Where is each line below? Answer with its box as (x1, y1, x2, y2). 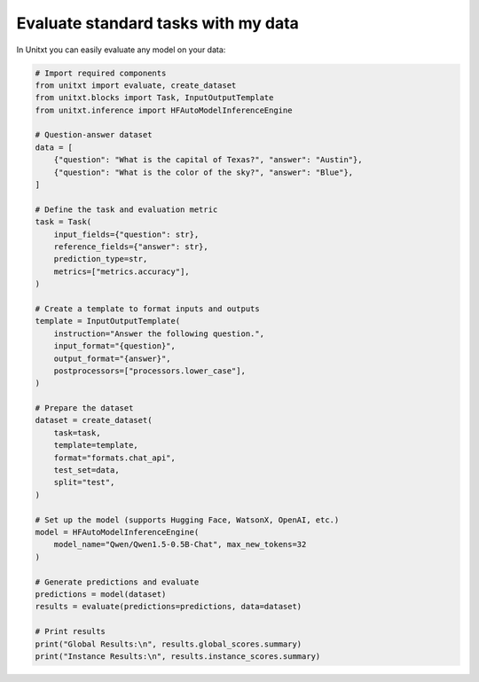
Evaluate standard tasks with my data (16, 13, 299, 33)
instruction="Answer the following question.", (53, 328, 265, 339)
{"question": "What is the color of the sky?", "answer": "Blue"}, (53, 167, 354, 177)
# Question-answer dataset (35, 129, 153, 140)
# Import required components (35, 67, 167, 78)
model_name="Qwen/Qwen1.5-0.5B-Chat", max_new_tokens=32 (53, 539, 307, 550)
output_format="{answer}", (53, 353, 172, 364)
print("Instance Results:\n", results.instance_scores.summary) (35, 651, 321, 661)
